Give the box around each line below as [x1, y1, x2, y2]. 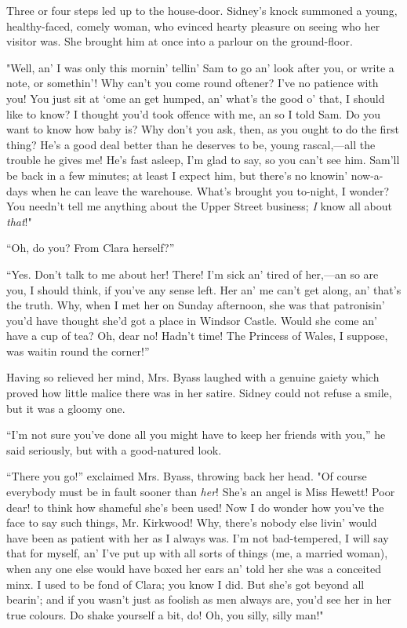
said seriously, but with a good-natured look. [6, 441, 222, 458]
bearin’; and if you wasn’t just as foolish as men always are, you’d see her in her [6, 591, 392, 608]
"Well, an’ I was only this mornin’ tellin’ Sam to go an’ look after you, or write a [6, 59, 394, 75]
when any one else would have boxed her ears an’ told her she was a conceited [6, 560, 381, 576]
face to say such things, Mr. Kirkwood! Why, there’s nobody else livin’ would [6, 514, 377, 531]
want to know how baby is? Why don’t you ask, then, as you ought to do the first [6, 121, 399, 137]
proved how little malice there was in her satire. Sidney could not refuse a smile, [6, 385, 392, 401]
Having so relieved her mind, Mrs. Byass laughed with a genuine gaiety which [6, 369, 380, 385]
